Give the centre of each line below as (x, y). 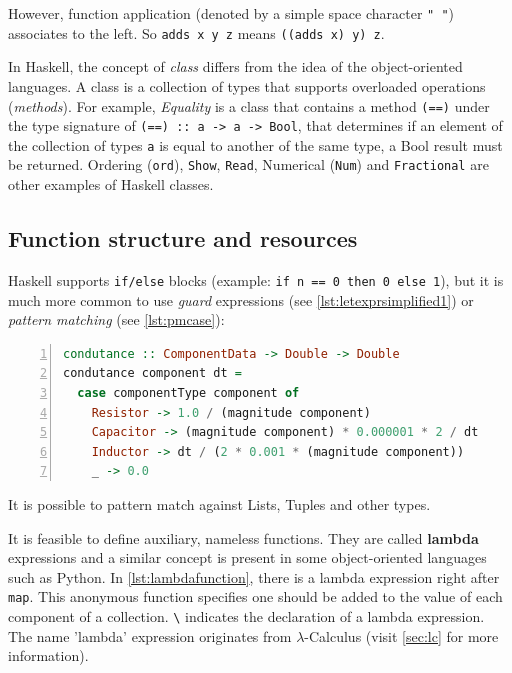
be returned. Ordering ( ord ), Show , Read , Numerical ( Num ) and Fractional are (248, 164)
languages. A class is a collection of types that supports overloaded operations (247, 85)
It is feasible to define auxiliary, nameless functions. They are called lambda (243, 537)
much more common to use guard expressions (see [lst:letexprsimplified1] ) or (241, 299)
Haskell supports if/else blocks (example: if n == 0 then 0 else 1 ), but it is (256, 279)
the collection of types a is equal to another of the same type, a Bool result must (255, 144)
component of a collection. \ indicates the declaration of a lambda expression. (246, 615)
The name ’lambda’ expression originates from (150, 635)
